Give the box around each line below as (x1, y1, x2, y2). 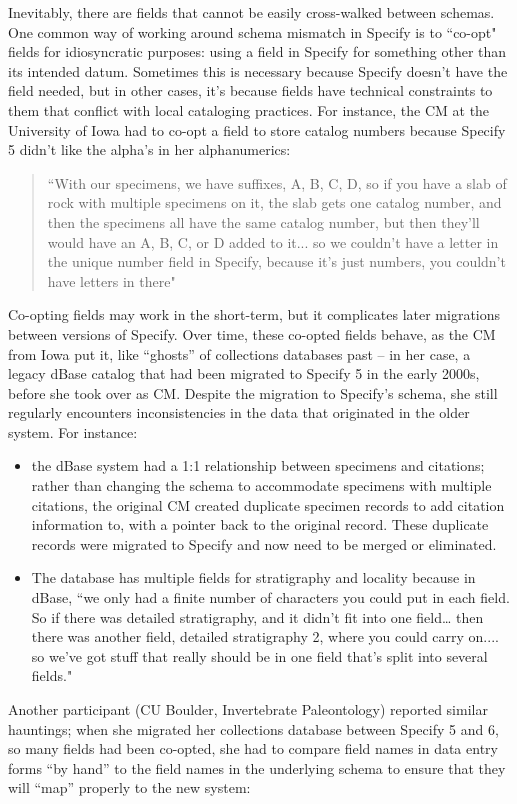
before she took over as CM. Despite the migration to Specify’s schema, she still (8, 382, 498, 403)
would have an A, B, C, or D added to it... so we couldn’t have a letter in (47, 231, 499, 252)
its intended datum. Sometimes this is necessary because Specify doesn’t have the (8, 60, 508, 81)
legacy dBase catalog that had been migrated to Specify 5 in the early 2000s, (8, 363, 480, 384)
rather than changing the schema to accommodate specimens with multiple (31, 475, 492, 496)
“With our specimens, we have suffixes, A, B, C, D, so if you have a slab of (47, 172, 507, 193)
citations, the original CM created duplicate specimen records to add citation (31, 494, 505, 515)
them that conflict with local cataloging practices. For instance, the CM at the (8, 99, 490, 120)
